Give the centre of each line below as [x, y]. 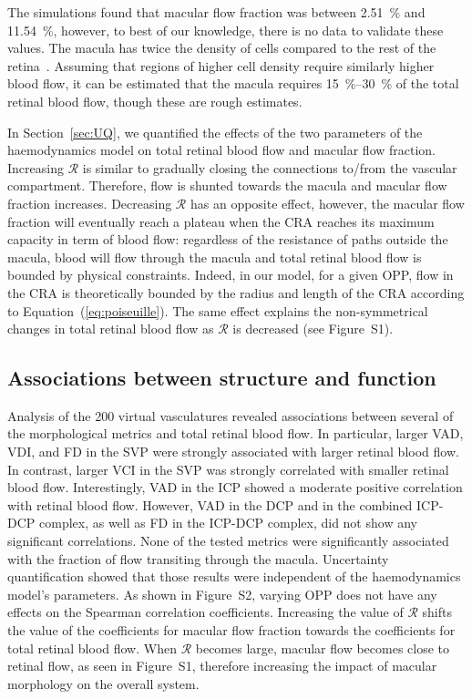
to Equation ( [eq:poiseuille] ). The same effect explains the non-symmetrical [218, 310]
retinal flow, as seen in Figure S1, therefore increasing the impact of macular [222, 666]
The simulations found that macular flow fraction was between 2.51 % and [216, 12]
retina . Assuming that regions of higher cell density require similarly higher [221, 65]
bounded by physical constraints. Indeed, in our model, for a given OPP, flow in [231, 275]
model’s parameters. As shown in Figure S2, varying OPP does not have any [222, 594]
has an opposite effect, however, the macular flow [327, 203]
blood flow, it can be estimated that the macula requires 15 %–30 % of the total [233, 83]
